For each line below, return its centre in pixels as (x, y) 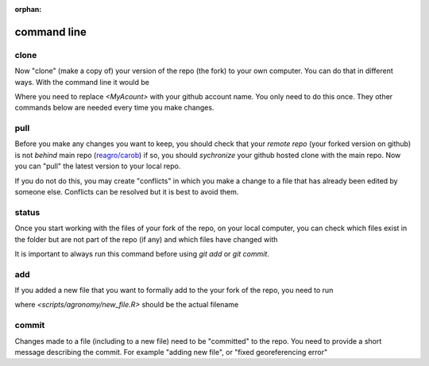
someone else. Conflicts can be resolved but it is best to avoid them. (127, 192)
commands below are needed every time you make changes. (114, 108)
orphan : (28, 9)
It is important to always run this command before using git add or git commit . (142, 253)
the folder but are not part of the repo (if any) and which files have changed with (146, 239)
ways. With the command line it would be (82, 82)
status (27, 212)
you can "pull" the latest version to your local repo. (98, 166)
